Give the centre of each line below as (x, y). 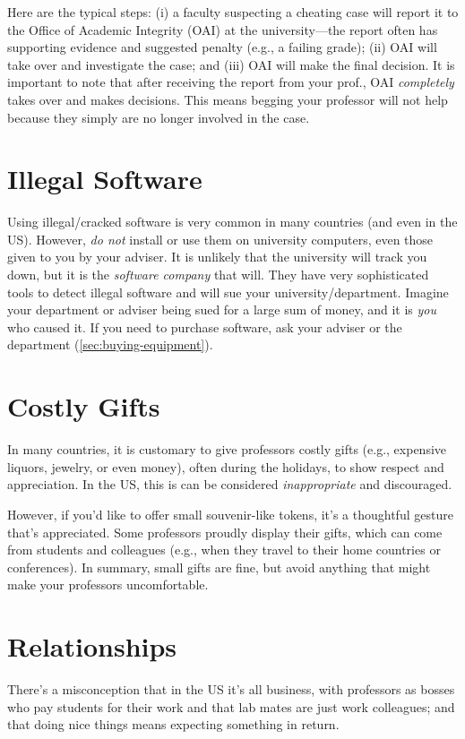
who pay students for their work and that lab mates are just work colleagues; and (231, 706)
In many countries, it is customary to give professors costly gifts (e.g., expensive (227, 449)
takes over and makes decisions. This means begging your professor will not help (228, 99)
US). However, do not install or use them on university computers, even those (220, 239)
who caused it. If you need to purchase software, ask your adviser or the (205, 327)
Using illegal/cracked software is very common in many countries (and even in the (232, 222)
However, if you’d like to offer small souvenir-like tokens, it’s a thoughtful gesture (230, 514)
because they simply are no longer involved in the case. (159, 117)
